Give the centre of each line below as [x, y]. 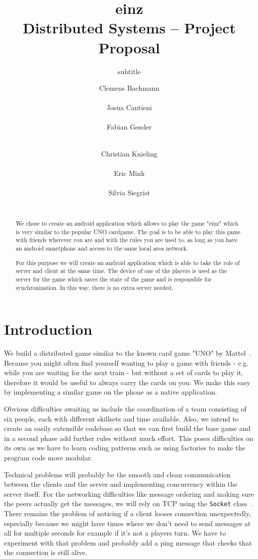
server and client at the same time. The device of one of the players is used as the [121, 271]
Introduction [48, 329]
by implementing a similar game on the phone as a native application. [111, 392]
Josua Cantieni [129, 107]
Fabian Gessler [129, 127]
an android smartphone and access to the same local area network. [102, 248]
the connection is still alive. [46, 552]
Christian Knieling [129, 153]
